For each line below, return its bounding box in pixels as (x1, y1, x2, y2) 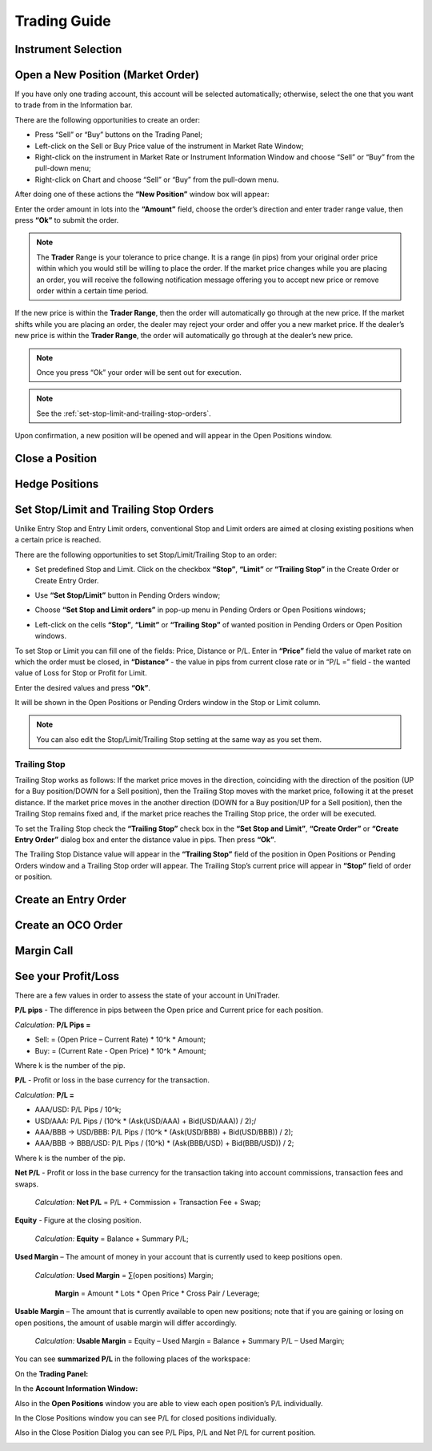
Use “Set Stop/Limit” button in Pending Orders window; (34, 590, 221, 600)
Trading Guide (14, 12, 111, 30)
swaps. (14, 1179, 39, 1189)
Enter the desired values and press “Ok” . (14, 683, 151, 692)
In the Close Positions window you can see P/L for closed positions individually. (14, 1413, 278, 1423)
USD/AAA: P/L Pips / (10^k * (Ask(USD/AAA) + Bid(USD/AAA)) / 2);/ (34, 1116, 257, 1126)
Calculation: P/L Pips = (14, 1020, 91, 1030)
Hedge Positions (14, 477, 99, 490)
